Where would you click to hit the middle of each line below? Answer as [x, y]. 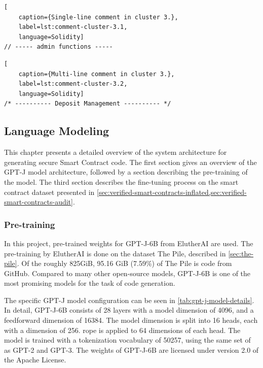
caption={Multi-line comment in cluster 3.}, [97, 74]
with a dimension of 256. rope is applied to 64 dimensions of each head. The [122, 330]
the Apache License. [35, 360]
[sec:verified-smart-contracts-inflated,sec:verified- [172, 192]
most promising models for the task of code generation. [90, 283]
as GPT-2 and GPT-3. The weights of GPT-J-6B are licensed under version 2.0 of [131, 349]
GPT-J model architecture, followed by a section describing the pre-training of [126, 172]
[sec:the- [241, 253]
